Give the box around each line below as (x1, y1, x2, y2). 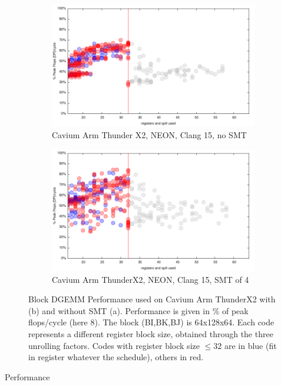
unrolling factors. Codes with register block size (28, 339, 200, 351)
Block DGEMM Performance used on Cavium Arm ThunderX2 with (28, 293, 276, 305)
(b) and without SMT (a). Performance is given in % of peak (28, 304, 249, 317)
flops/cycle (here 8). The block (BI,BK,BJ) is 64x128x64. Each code (28, 316, 275, 328)
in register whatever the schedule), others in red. (28, 351, 204, 363)
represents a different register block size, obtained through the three (28, 327, 273, 340)
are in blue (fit (224, 339, 277, 351)
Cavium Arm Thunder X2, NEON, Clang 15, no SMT (52, 128, 247, 141)
